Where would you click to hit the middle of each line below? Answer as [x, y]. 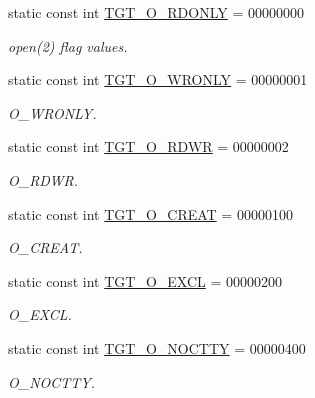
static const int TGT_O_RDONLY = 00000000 [156, 12]
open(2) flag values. [68, 45]
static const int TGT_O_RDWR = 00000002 [148, 146]
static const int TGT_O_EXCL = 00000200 [145, 280]
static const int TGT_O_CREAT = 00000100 [150, 213]
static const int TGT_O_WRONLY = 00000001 [158, 79]
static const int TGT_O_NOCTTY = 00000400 [157, 347]
